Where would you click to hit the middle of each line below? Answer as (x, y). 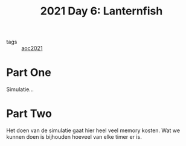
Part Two (29, 114)
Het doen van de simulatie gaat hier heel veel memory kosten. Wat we (93, 130)
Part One (29, 73)
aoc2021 (32, 48)
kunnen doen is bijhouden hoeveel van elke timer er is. (74, 137)
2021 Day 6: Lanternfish (101, 11)
